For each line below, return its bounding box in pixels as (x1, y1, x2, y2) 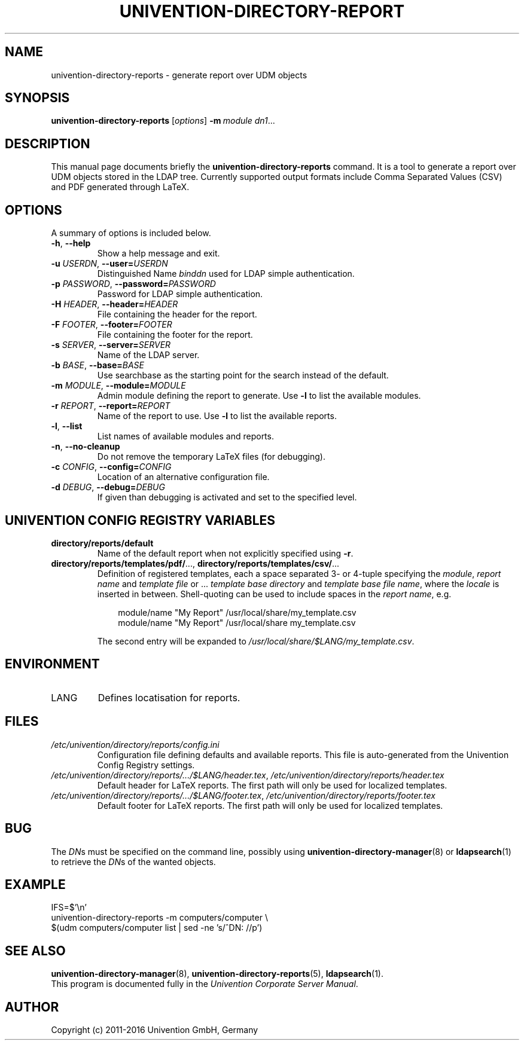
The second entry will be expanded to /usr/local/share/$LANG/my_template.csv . (97, 635, 415, 646)
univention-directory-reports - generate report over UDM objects (51, 69, 307, 80)
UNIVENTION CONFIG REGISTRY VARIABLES (5, 512, 276, 528)
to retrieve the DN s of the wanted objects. (51, 856, 216, 867)
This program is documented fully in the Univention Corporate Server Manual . (51, 979, 358, 989)
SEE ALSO (5, 943, 66, 958)
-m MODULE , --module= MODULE (51, 380, 186, 391)
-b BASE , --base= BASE (51, 360, 144, 371)
